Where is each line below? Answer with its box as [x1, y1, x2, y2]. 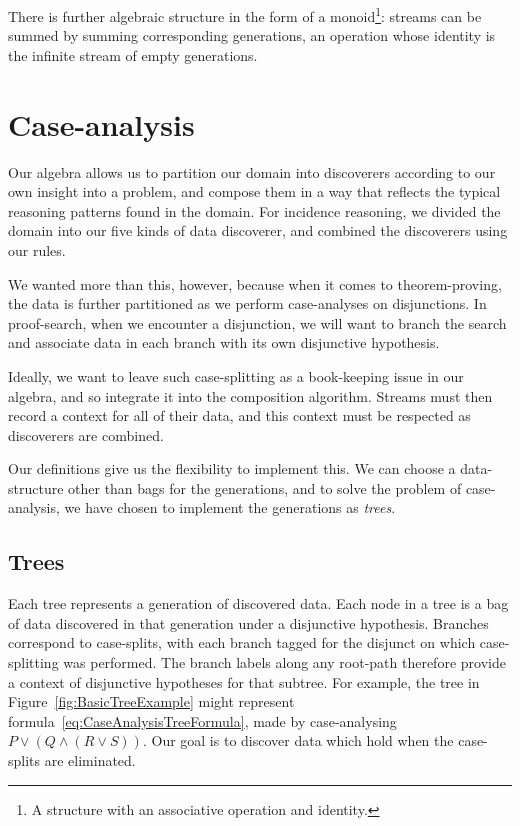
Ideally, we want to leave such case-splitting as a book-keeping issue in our [8, 365, 464, 386]
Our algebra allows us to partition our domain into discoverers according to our [8, 161, 496, 182]
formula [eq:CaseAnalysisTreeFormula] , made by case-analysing [8, 710, 397, 731]
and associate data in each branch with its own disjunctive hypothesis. [8, 332, 440, 353]
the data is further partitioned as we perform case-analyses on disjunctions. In [8, 293, 487, 314]
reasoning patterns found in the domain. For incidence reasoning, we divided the [8, 200, 501, 221]
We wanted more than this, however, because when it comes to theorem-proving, [8, 273, 502, 294]
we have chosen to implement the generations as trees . [64, 497, 396, 518]
